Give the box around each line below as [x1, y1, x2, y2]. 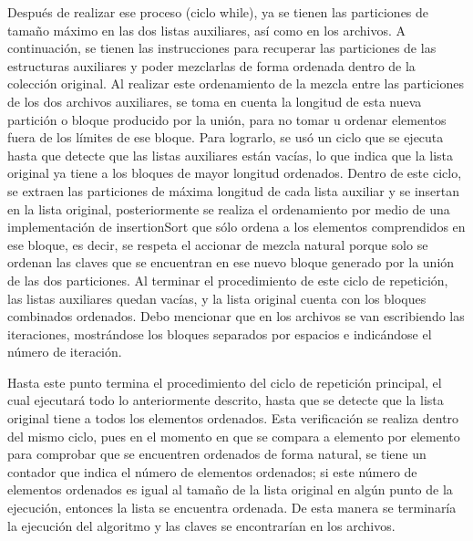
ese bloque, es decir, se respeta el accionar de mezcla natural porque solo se [7, 234, 428, 254]
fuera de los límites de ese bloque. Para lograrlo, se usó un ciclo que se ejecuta [7, 128, 444, 147]
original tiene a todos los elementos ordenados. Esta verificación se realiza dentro [7, 409, 459, 428]
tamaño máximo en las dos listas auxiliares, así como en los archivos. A [7, 20, 406, 39]
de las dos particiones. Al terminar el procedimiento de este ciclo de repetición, [7, 270, 448, 289]
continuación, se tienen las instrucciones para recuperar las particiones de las [7, 38, 437, 57]
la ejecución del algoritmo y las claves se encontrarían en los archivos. [7, 515, 396, 535]
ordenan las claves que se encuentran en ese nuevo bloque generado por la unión [7, 253, 455, 272]
